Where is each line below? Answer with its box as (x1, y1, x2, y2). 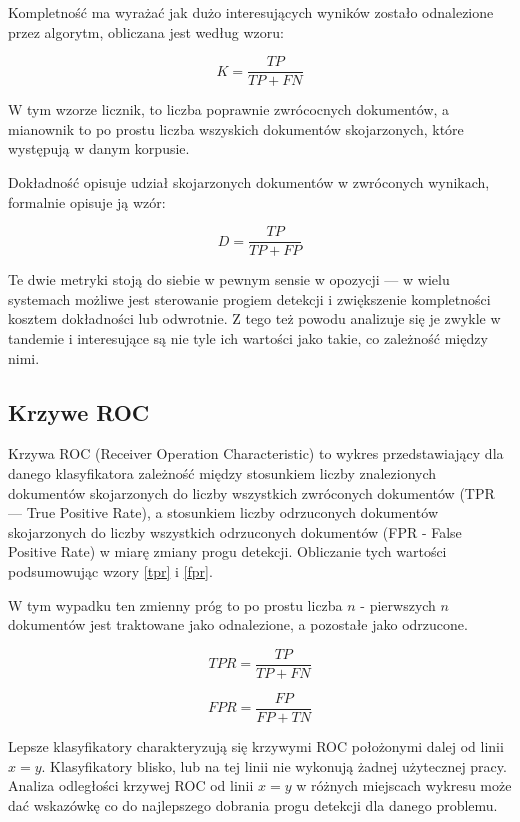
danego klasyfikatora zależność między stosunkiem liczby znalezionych (8, 463, 437, 484)
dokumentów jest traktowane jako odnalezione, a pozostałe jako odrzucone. (8, 614, 468, 635)
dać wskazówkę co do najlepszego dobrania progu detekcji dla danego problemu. (8, 794, 498, 815)
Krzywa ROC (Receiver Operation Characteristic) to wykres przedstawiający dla (8, 443, 504, 464)
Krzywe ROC (8, 396, 150, 427)
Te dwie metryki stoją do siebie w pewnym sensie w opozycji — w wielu (8, 269, 450, 290)
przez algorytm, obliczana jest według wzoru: (8, 21, 284, 42)
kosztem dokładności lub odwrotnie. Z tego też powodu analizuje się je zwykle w (8, 308, 501, 329)
